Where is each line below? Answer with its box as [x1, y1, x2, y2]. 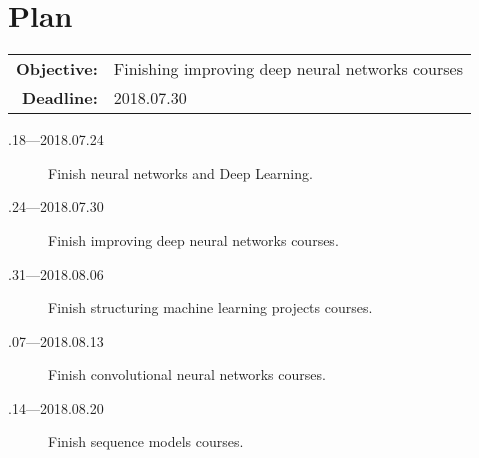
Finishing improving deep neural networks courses [113, 57, 463, 81]
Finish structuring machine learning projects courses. [48, 297, 373, 318]
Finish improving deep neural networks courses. [48, 229, 339, 250]
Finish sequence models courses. [48, 431, 244, 452]
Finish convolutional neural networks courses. [48, 364, 326, 385]
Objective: [16, 57, 98, 81]
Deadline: [22, 86, 98, 110]
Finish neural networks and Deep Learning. [48, 162, 313, 183]
